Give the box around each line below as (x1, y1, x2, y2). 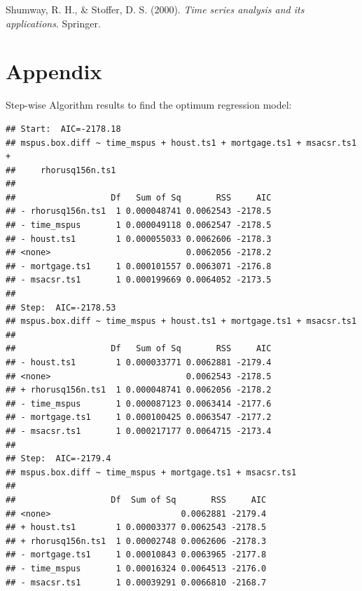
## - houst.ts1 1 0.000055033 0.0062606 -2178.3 (6, 233, 272, 244)
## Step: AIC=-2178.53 (6, 302, 116, 313)
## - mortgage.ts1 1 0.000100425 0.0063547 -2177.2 (6, 412, 272, 423)
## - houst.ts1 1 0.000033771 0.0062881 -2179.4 (6, 358, 272, 367)
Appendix (6, 57, 102, 86)
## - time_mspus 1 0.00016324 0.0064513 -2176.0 (6, 563, 267, 573)
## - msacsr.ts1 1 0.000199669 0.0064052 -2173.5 (6, 275, 272, 285)
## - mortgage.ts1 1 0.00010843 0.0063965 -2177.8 (6, 550, 267, 560)
